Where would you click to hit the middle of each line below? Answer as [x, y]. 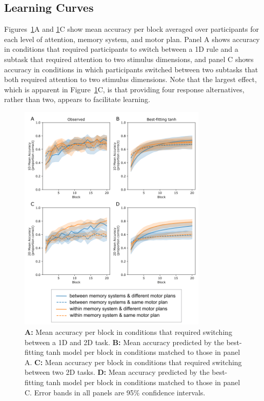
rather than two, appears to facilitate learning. [77, 99]
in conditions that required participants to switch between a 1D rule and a [121, 49]
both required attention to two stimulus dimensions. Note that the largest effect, [130, 79]
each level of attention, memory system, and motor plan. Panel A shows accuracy [132, 39]
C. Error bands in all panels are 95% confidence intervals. [115, 392]
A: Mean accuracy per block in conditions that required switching [129, 332]
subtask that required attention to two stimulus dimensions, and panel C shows [129, 59]
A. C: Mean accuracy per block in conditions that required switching [133, 362]
